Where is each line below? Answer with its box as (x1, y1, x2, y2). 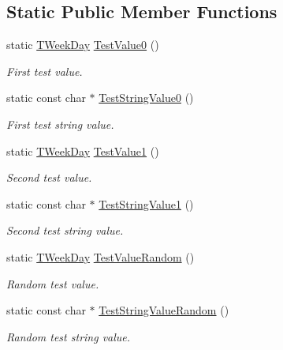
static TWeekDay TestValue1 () (6, 142, 159, 159)
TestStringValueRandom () (99, 302, 229, 318)
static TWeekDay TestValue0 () (6, 36, 159, 53)
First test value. (6, 62, 83, 79)
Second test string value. (6, 222, 124, 239)
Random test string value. (6, 328, 131, 344)
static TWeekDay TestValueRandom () (6, 248, 195, 265)
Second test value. (6, 169, 92, 186)
